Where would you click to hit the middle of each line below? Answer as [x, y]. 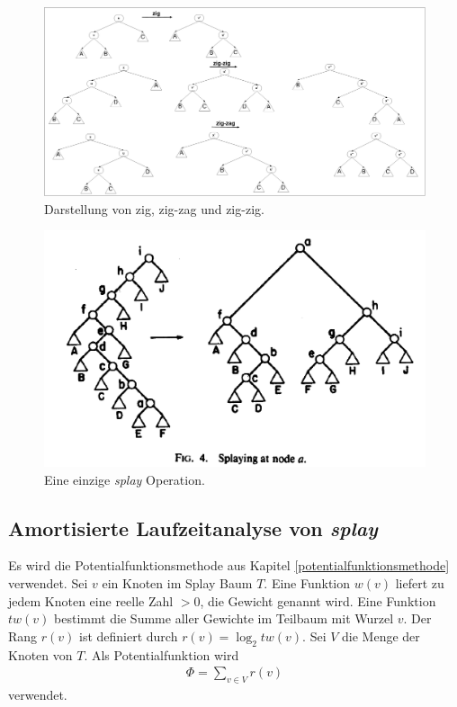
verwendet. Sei [48, 583]
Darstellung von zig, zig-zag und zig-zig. [154, 208]
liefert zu [420, 583]
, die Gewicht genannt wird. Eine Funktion [318, 600]
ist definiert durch [129, 635]
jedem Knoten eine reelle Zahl [91, 600]
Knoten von [40, 654]
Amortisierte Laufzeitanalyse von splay [193, 528]
